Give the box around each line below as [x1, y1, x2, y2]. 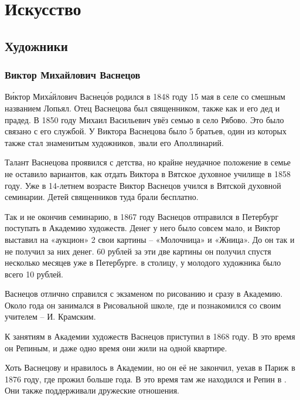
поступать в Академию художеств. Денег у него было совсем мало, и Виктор [5, 222, 281, 234]
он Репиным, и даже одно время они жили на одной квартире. [5, 341, 227, 354]
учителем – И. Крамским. [5, 310, 96, 323]
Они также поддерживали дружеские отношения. [5, 384, 179, 396]
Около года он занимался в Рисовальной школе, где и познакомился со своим [5, 299, 281, 311]
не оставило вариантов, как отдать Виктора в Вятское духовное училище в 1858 [5, 167, 291, 179]
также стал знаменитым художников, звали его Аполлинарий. [5, 136, 224, 148]
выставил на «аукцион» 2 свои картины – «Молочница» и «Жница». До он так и [5, 233, 295, 245]
